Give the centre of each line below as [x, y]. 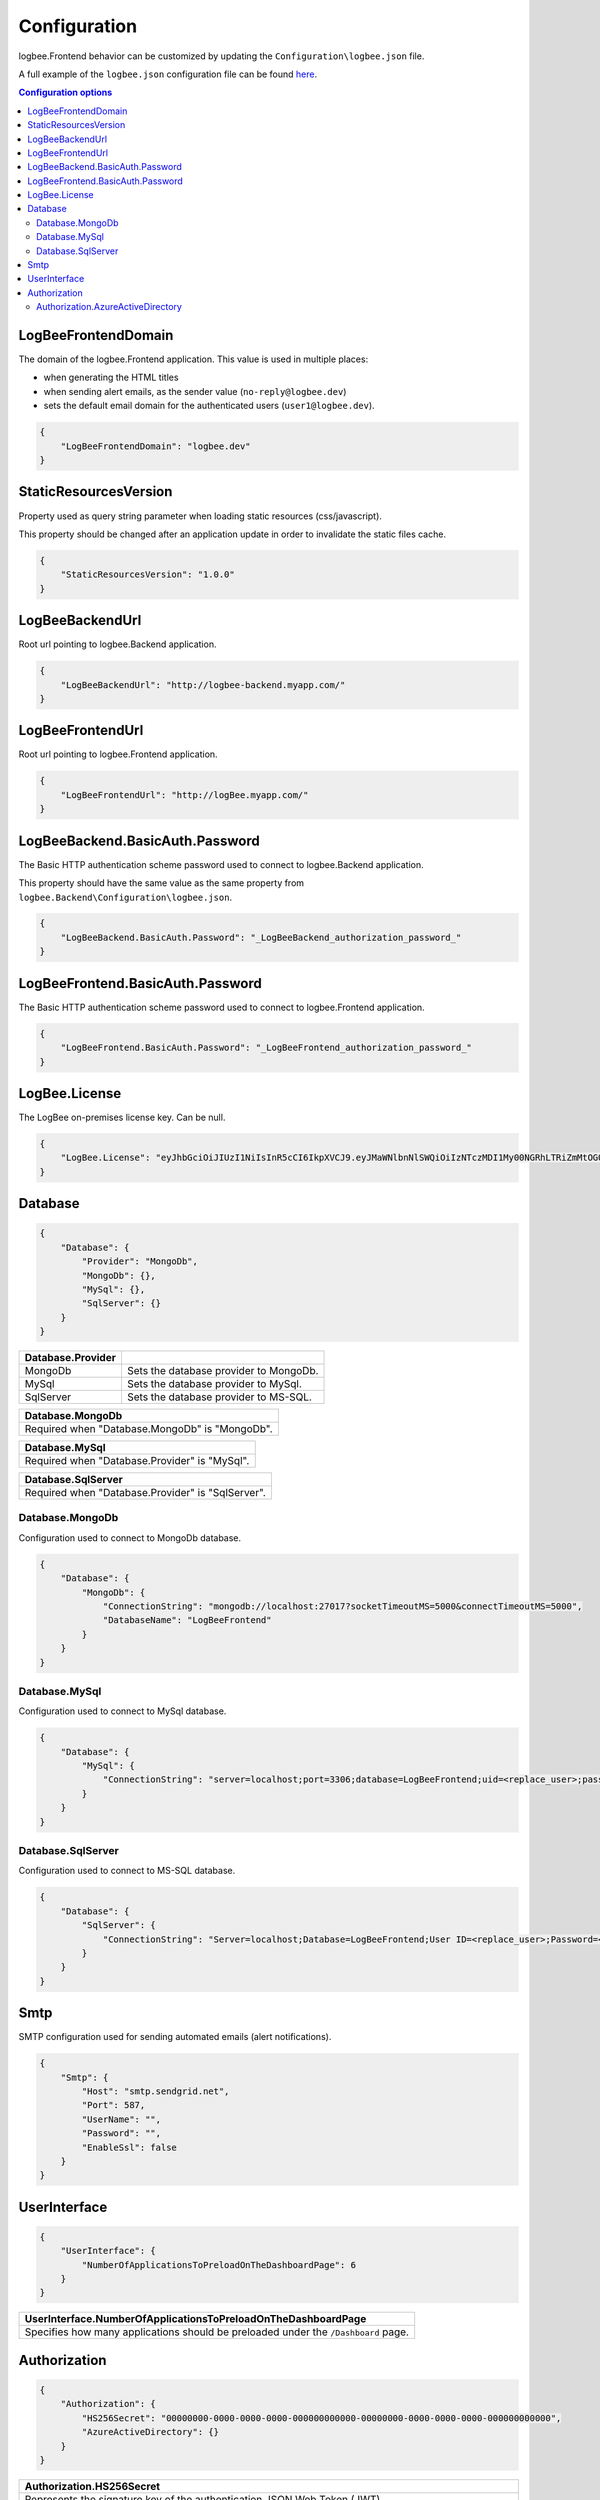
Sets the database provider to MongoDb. [222, 1371]
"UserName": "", [121, 2119]
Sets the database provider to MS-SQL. [219, 1397]
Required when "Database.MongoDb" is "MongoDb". [149, 1429]
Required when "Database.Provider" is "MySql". [137, 1461]
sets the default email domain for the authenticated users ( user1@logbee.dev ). [209, 406]
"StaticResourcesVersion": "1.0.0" [147, 574]
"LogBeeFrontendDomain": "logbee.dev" [155, 446]
